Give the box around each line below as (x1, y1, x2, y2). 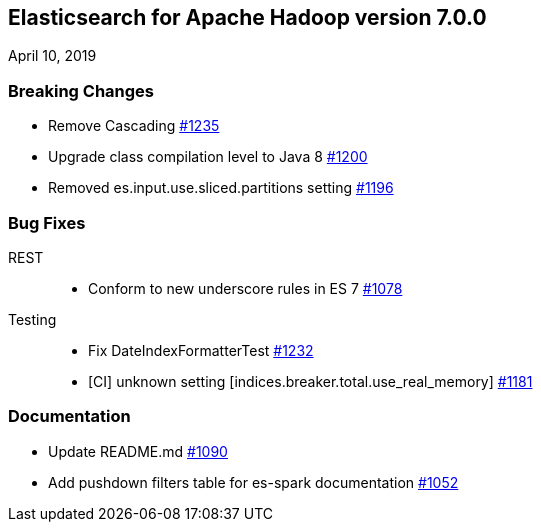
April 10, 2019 (8, 47, 97, 65)
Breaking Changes (8, 80, 155, 101)
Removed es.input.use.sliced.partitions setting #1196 (48, 179, 394, 197)
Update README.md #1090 (48, 442, 228, 460)
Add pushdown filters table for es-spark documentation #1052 (48, 473, 459, 491)
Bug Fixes (8, 212, 86, 233)
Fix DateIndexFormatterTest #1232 (88, 341, 314, 359)
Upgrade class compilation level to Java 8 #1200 (48, 148, 368, 166)
